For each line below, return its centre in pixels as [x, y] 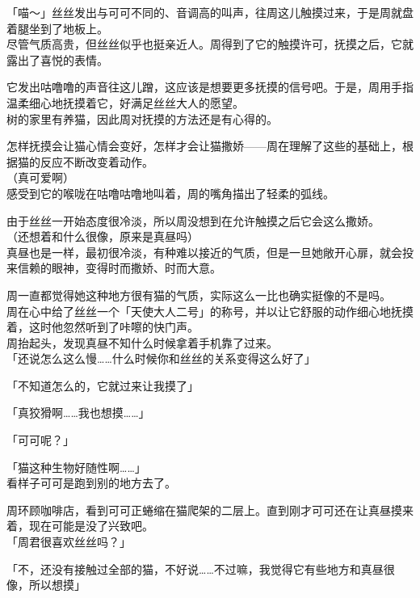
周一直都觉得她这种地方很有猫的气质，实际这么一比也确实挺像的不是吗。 [199, 295]
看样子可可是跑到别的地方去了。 [91, 483]
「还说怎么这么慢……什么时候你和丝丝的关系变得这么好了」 [161, 358]
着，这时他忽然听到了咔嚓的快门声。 [103, 327]
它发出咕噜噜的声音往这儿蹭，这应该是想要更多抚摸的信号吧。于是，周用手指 [210, 87]
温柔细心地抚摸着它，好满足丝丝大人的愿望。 [125, 102]
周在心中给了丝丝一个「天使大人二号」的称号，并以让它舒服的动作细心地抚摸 [210, 311]
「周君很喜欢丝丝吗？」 [69, 542]
